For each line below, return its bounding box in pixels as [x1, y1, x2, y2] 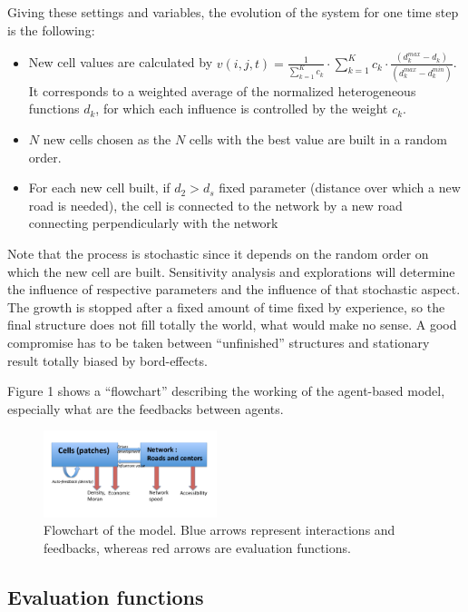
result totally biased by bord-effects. [7, 350, 208, 370]
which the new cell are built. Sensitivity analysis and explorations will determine [7, 262, 455, 281]
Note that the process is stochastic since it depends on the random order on [7, 243, 429, 262]
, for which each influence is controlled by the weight [95, 99, 388, 118]
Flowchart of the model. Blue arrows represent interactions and [44, 520, 395, 539]
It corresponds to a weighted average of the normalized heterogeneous [28, 81, 416, 100]
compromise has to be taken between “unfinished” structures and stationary [7, 332, 430, 351]
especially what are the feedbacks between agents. [7, 399, 284, 418]
